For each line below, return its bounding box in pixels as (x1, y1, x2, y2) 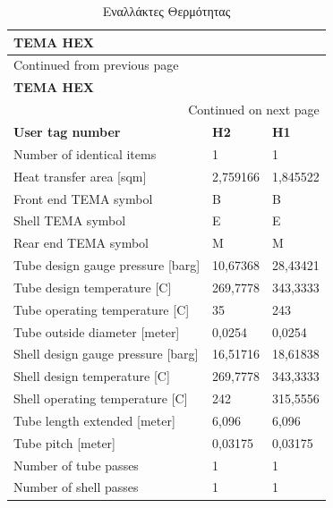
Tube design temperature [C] (13, 277, 172, 296)
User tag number (13, 122, 121, 140)
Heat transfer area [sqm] (13, 166, 147, 185)
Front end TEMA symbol (13, 189, 153, 207)
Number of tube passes (13, 455, 139, 474)
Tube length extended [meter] (13, 411, 175, 429)
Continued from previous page (13, 55, 179, 74)
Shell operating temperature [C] (13, 389, 188, 408)
